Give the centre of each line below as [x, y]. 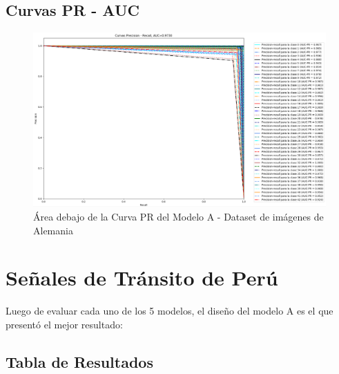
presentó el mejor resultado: [64, 324]
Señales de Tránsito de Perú [142, 278]
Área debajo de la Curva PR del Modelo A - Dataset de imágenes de [178, 216]
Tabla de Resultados [79, 361]
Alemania [53, 230]
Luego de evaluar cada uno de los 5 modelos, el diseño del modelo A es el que [169, 311]
